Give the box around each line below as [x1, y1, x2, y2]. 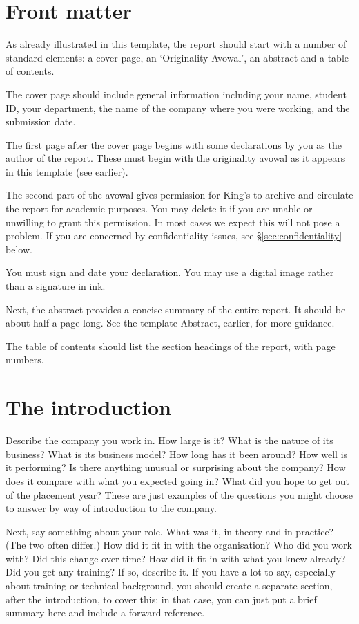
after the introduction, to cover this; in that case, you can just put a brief [6, 591, 317, 606]
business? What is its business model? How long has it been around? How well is [6, 446, 348, 461]
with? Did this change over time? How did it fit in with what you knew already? [6, 551, 346, 565]
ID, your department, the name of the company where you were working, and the [6, 100, 350, 115]
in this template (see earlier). [6, 164, 128, 178]
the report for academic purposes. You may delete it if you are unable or [6, 201, 313, 216]
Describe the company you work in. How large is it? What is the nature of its [6, 433, 333, 448]
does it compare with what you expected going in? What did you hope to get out [6, 473, 349, 488]
